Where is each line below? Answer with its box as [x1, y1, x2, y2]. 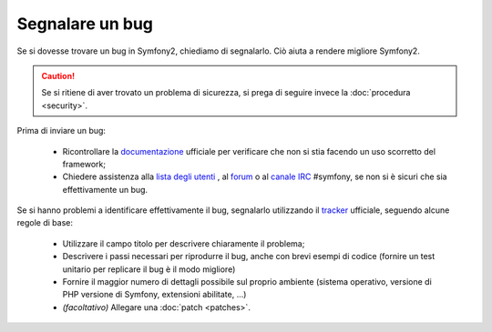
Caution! [41, 70, 76, 81]
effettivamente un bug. [62, 184, 149, 195]
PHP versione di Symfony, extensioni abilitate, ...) [62, 289, 247, 300]
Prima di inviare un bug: [16, 126, 107, 136]
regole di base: [16, 217, 73, 228]
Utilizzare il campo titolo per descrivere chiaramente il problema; [62, 237, 305, 249]
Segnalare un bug [16, 14, 154, 34]
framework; [62, 158, 107, 169]
